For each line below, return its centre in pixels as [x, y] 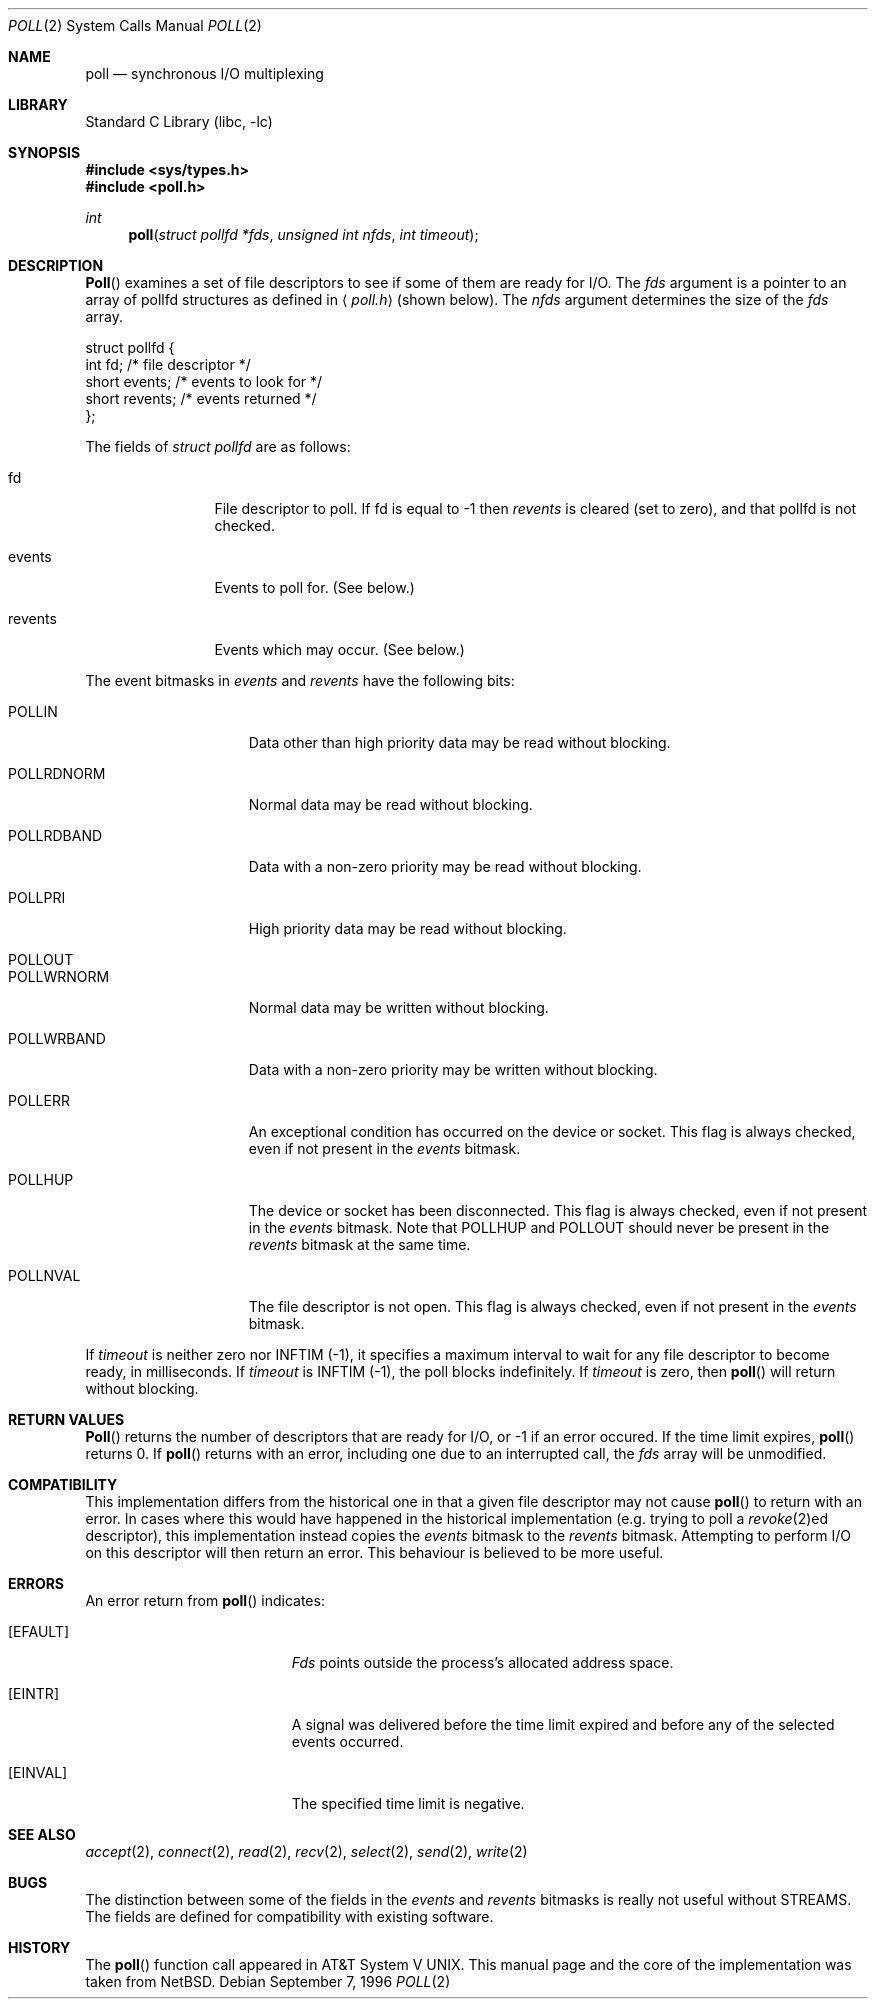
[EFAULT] [39, 1631]
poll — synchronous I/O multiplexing [204, 73]
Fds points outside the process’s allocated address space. [482, 1662]
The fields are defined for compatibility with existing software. [289, 1916]
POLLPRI [37, 897]
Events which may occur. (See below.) [339, 649]
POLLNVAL [44, 1275]
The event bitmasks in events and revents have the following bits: [300, 680]
